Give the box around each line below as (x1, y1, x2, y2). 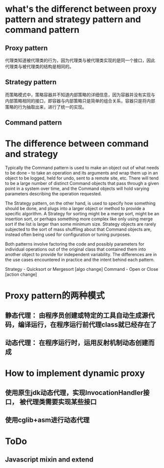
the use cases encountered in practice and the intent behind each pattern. (5, 257, 155, 263)
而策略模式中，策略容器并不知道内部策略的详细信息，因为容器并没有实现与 (5, 92, 155, 98)
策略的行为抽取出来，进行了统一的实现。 (5, 104, 87, 110)
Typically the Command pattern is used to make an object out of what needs (5, 165, 159, 171)
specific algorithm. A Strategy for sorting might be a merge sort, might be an (5, 211, 160, 217)
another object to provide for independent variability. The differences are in (5, 252, 157, 258)
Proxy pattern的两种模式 (5, 290, 105, 301)
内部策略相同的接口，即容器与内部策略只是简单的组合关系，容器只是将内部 (5, 98, 155, 104)
